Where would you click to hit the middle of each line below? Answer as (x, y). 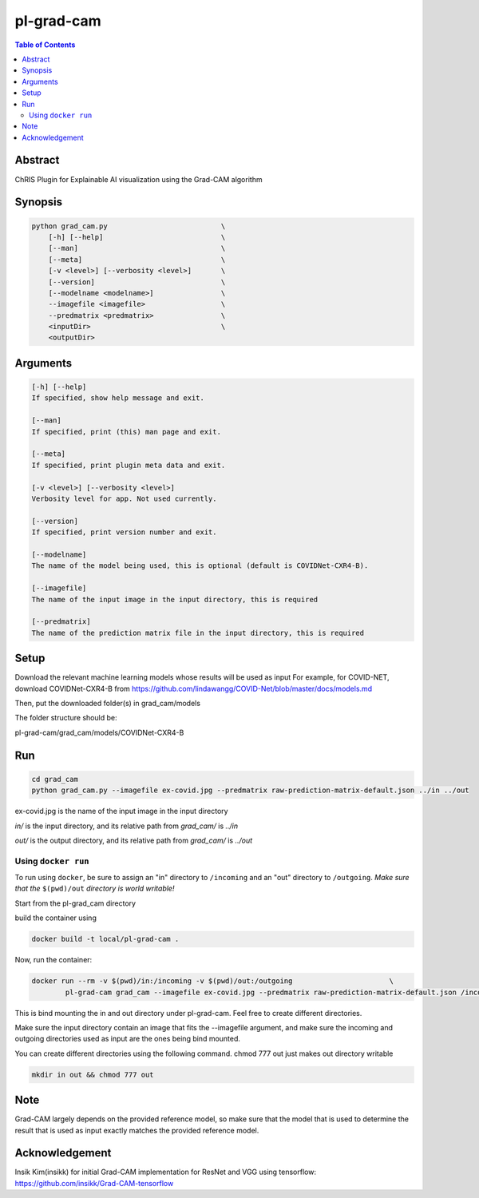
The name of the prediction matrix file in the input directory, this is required (198, 633)
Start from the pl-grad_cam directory (75, 903)
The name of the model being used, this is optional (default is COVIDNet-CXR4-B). (200, 566)
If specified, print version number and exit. (124, 532)
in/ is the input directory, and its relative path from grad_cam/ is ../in (127, 826)
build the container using (56, 918)
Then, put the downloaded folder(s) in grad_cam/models (108, 703)
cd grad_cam (55, 779)
